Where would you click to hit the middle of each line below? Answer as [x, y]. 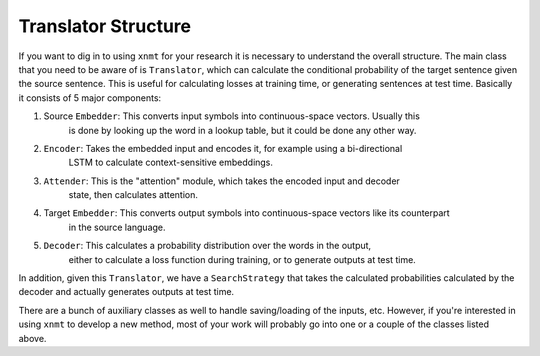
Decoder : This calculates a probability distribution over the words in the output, [207, 246]
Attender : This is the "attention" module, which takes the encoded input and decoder [221, 181]
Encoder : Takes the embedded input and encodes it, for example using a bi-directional [223, 148]
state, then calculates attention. [133, 195]
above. [32, 338]
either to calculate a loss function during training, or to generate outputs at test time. [242, 259]
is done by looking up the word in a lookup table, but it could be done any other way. [242, 130]
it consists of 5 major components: [90, 97]
